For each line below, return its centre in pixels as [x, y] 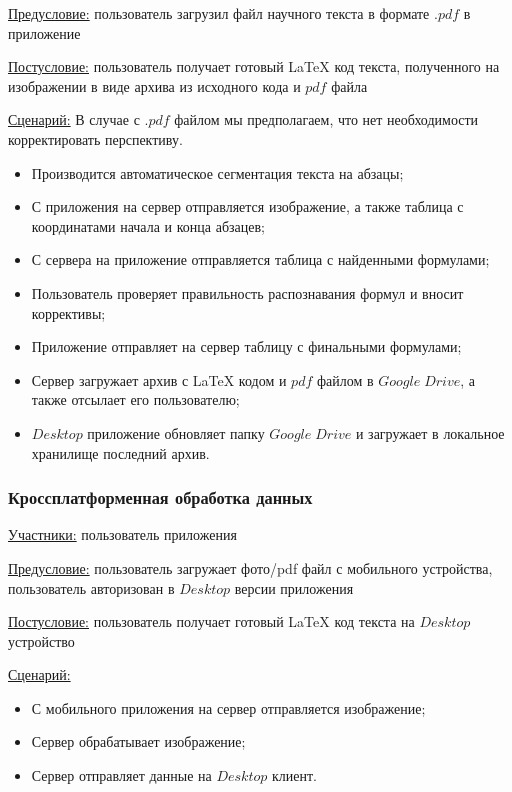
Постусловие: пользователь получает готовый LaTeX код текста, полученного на [254, 66]
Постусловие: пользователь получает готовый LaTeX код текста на [211, 621]
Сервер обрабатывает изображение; [138, 741]
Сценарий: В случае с [74, 119]
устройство [41, 640]
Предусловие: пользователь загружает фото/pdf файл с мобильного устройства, [250, 567]
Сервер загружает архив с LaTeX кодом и [159, 379]
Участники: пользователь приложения [122, 534]
